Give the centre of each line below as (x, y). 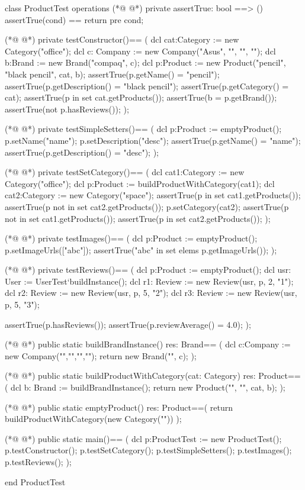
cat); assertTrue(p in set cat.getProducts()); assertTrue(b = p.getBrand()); (141, 97)
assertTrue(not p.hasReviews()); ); (67, 109)
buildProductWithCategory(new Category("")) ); (93, 419)
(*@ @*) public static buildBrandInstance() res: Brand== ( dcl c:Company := (148, 344)
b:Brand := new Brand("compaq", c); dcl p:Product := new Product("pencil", (145, 62)
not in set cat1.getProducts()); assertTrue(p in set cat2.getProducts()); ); (138, 218)
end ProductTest (35, 481)
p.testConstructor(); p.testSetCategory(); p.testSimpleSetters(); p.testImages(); (148, 450)
